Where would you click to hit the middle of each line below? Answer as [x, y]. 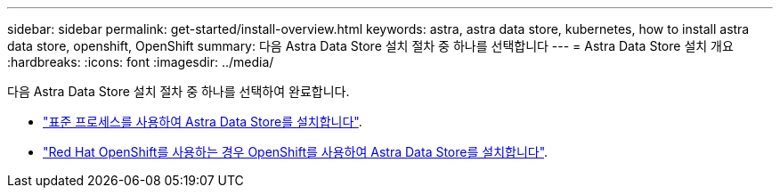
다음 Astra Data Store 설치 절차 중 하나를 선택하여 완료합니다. [179, 91]
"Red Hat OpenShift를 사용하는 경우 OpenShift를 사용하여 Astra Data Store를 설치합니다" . [296, 152]
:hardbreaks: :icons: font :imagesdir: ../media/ [141, 62]
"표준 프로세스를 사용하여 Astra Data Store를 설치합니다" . [203, 122]
